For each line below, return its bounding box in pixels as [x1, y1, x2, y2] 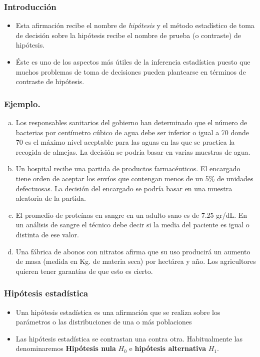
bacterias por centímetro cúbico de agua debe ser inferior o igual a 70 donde [15, 127, 249, 137]
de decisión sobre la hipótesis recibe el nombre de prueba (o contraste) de [15, 30, 241, 40]
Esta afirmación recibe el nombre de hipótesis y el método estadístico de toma [15, 20, 254, 31]
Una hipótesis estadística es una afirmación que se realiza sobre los [15, 306, 220, 317]
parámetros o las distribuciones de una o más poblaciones [15, 316, 192, 327]
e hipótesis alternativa [129, 343, 206, 353]
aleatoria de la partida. [15, 193, 86, 203]
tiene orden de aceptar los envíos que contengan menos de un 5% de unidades [15, 173, 253, 183]
